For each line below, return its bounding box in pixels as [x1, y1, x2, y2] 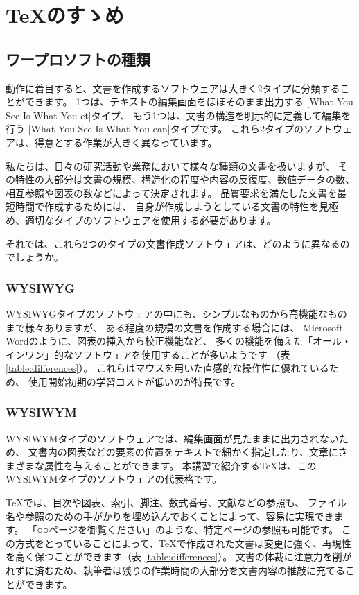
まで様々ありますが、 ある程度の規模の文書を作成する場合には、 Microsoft [6, 320, 343, 334]
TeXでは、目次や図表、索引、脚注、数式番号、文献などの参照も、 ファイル [6, 495, 347, 510]
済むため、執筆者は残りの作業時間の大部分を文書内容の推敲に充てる [34, 563, 345, 578]
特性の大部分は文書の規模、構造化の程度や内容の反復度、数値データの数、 [15, 172, 355, 187]
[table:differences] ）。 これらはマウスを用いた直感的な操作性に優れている [6, 361, 329, 375]
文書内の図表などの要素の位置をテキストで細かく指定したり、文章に [28, 445, 338, 459]
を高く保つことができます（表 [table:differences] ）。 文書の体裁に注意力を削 [6, 549, 342, 564]
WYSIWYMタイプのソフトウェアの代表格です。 [6, 472, 222, 486]
